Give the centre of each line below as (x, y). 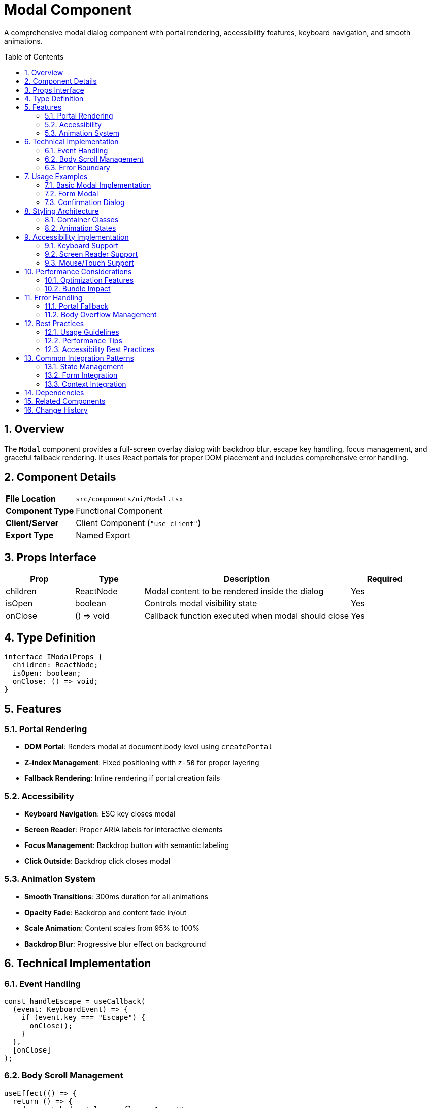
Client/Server (32, 523)
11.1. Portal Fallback (77, 306)
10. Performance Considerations (78, 271)
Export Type (30, 535)
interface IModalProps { (53, 657)
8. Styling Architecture (62, 211)
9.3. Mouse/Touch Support (89, 263)
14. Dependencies (54, 392)
